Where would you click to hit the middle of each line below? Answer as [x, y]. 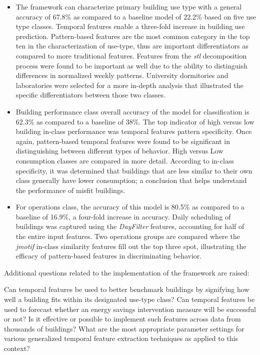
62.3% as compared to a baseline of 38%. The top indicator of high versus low [135, 121]
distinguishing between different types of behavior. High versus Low [119, 151]
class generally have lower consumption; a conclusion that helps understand [131, 180]
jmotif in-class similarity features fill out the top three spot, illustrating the [131, 246]
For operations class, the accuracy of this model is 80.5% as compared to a [130, 207]
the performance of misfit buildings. [70, 190]
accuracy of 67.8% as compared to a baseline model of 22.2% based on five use [136, 16]
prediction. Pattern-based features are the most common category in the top [133, 36]
